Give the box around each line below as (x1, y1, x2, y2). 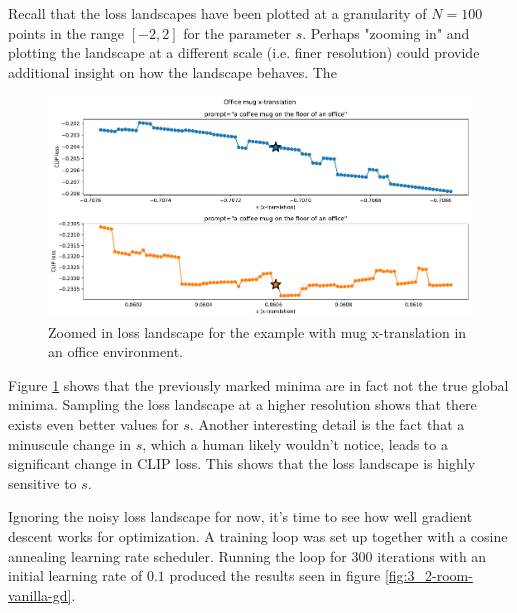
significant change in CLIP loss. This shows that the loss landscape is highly (8, 453, 476, 474)
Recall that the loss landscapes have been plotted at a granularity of (8, 3, 427, 23)
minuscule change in (8, 433, 131, 454)
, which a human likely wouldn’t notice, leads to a (142, 433, 448, 454)
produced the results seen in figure (169, 565, 381, 586)
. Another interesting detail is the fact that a (189, 414, 465, 435)
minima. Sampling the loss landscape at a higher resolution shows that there (8, 394, 477, 415)
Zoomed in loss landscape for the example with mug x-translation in (48, 321, 467, 342)
